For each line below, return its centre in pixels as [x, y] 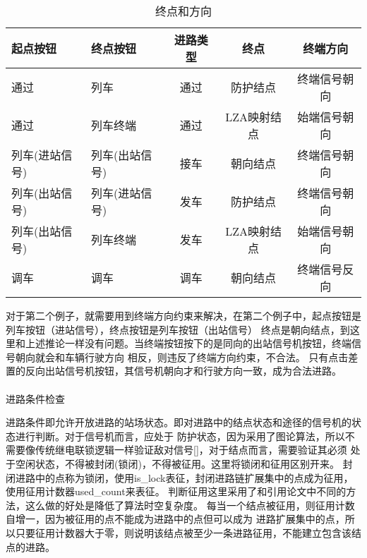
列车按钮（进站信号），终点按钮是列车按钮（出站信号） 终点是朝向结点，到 [178, 329]
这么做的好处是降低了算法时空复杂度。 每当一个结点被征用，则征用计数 [190, 505]
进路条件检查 [35, 398]
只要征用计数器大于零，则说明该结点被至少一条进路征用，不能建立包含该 [183, 532]
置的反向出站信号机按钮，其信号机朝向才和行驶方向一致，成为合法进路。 [174, 371]
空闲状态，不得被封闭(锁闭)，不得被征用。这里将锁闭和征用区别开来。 [177, 463]
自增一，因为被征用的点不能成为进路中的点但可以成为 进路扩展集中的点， [175, 519]
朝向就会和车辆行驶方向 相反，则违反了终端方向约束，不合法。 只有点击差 [187, 357]
